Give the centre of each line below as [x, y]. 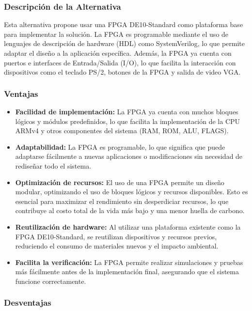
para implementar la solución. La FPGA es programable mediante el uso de [116, 34]
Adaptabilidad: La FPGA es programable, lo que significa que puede [120, 147]
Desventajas [28, 303]
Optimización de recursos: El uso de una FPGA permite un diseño [120, 182]
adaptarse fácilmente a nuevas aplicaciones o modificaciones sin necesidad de [129, 156]
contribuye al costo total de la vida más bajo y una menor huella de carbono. [130, 210]
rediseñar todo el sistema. [53, 165]
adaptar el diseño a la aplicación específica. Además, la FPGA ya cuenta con [118, 53]
